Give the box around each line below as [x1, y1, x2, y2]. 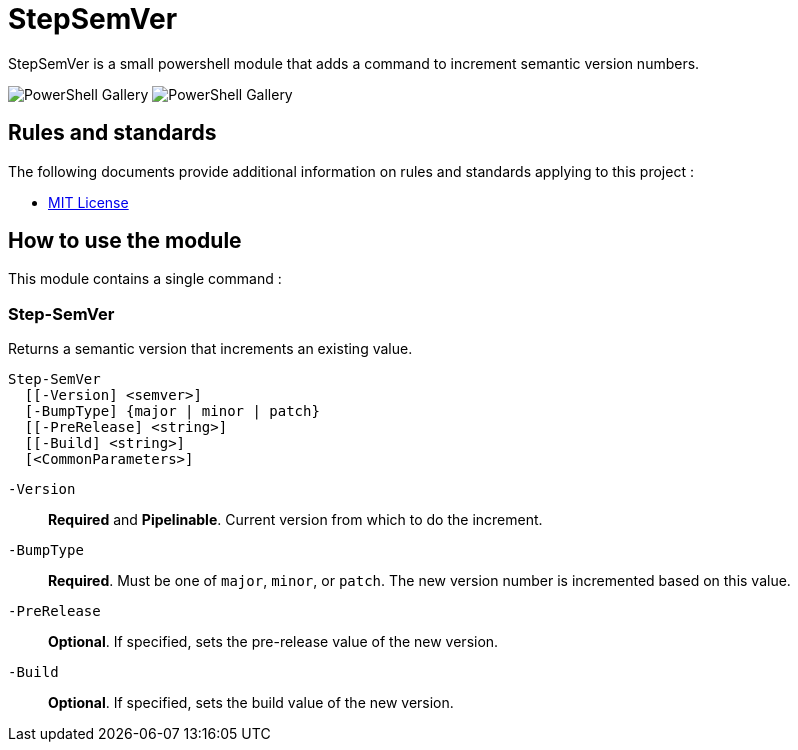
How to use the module [8, 228, 242, 254]
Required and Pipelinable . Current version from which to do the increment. [48, 511, 543, 529]
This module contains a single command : [8, 270, 282, 288]
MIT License [48, 193, 129, 211]
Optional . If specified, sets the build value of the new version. [48, 694, 454, 712]
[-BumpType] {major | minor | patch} [24, 403, 320, 420]
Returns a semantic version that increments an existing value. [8, 340, 413, 358]
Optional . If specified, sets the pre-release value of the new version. [48, 633, 499, 651]
